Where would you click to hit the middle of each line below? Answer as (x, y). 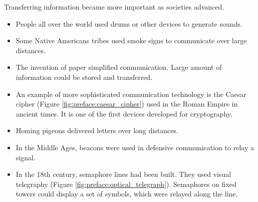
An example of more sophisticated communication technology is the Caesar (131, 94)
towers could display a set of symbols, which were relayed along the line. (127, 194)
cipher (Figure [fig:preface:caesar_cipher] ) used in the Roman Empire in (127, 104)
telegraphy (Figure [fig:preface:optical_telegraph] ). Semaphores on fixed (126, 184)
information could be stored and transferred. (84, 77)
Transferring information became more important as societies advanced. (114, 7)
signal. (26, 157)
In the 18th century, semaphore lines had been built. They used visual (123, 174)
